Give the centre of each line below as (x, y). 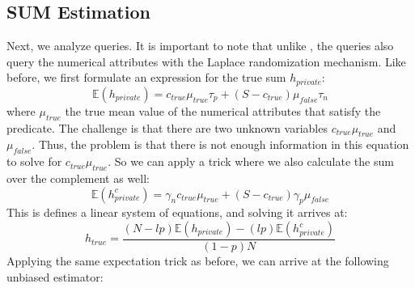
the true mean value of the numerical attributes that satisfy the (223, 110)
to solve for (34, 161)
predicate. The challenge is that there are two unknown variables (167, 127)
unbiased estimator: (55, 276)
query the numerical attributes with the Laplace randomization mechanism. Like (206, 61)
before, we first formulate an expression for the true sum (146, 77)
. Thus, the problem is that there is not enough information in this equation (220, 144)
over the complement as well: (78, 178)
